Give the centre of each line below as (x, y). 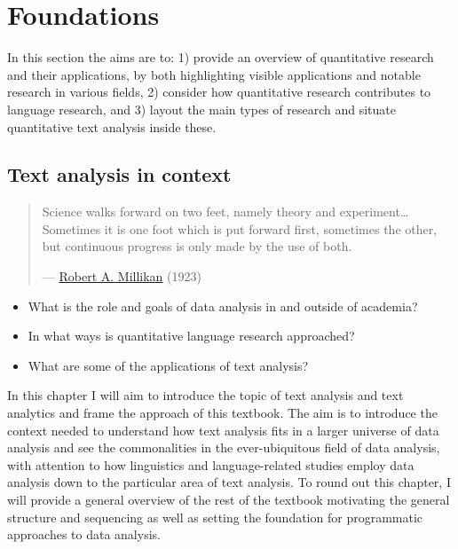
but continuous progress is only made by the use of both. (197, 246)
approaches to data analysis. (84, 534)
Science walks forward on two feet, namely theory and (189, 212)
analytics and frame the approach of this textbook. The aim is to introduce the (222, 413)
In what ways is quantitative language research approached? (191, 336)
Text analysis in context (119, 174)
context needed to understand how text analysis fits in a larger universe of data (223, 430)
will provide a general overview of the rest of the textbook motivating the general (229, 500)
